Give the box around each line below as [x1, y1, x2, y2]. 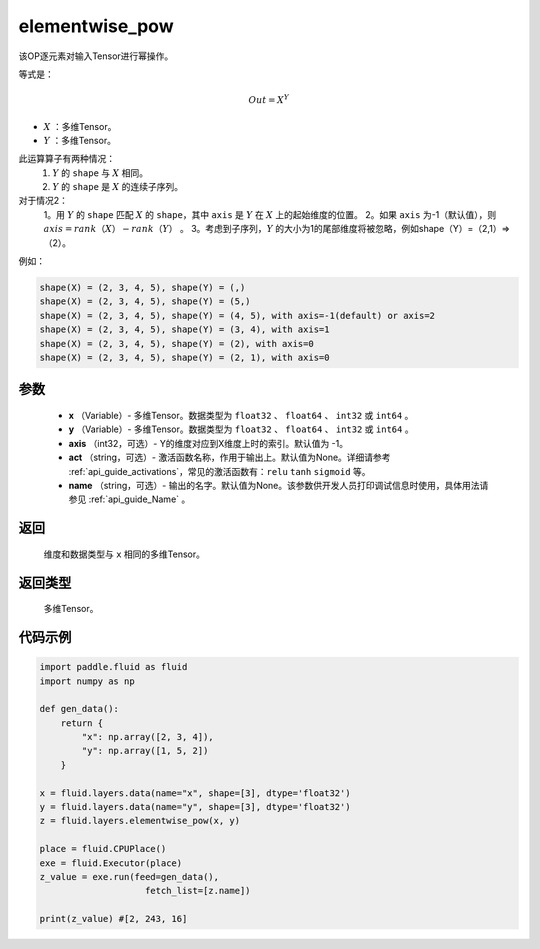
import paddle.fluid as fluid [39, 661, 188, 673]
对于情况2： [18, 195, 69, 207]
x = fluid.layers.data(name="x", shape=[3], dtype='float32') [39, 787, 351, 799]
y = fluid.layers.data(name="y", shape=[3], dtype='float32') [39, 801, 351, 813]
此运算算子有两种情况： [18, 153, 115, 165]
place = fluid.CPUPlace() [39, 843, 167, 855]
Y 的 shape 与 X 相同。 [52, 166, 149, 179]
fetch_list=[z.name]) [145, 885, 251, 897]
